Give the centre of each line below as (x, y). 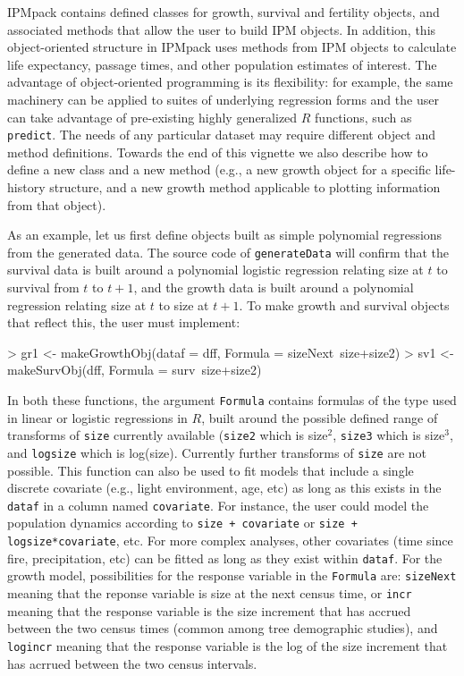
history (26, 187)
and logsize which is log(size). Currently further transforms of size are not (217, 452)
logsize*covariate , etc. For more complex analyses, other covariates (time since (230, 541)
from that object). (57, 204)
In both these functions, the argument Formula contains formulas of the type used (232, 400)
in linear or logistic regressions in (97, 417)
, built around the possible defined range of (320, 417)
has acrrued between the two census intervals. (132, 663)
